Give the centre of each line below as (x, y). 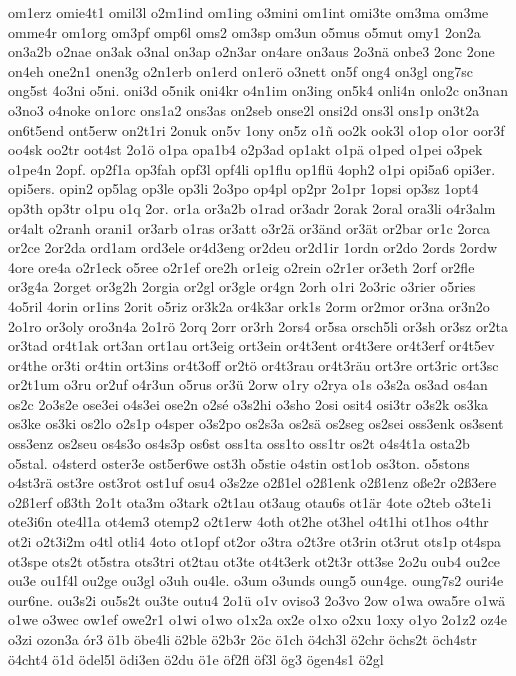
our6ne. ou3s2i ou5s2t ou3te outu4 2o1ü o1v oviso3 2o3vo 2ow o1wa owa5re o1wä (257, 599)
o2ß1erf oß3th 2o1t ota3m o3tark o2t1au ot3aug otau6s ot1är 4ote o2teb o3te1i (250, 501)
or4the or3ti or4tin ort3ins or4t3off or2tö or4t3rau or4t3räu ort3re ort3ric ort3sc (253, 364)
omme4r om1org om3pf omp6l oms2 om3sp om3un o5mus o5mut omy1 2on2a (244, 31)
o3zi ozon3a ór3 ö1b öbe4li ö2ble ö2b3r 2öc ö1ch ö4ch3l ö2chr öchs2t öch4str (242, 639)
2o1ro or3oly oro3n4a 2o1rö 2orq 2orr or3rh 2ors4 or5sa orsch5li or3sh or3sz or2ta (258, 325)
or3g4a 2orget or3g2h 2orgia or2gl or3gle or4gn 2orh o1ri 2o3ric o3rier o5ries (242, 286)
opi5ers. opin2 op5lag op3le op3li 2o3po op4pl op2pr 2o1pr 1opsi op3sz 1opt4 (243, 188)
